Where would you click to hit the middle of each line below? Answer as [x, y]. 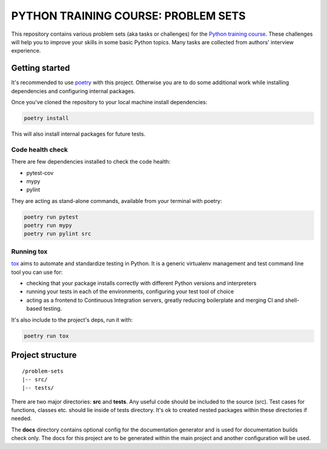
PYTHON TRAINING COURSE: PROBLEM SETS [128, 16]
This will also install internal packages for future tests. [78, 134]
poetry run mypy [48, 225]
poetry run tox [46, 336]
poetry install [46, 118]
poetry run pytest [51, 217]
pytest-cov [40, 173]
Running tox [29, 251]
